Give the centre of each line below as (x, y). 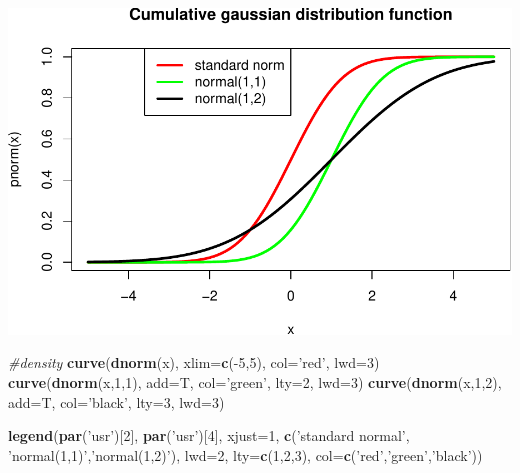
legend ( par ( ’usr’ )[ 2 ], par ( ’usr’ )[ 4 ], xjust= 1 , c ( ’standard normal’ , (209, 435)
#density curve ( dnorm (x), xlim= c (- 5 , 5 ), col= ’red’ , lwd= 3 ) (194, 362)
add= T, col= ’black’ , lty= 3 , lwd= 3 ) (116, 401)
